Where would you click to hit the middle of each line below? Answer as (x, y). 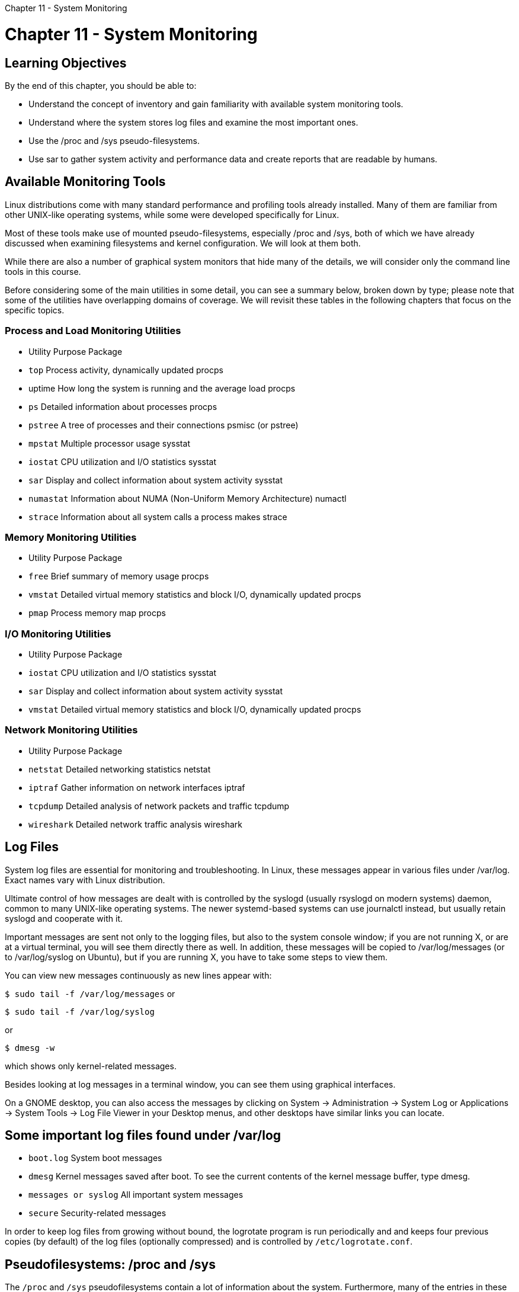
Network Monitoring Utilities (71, 730)
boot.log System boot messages (95, 1158)
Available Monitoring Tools (85, 182)
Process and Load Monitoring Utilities (93, 331)
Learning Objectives (66, 63)
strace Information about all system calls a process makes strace (158, 517)
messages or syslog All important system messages (136, 1195)
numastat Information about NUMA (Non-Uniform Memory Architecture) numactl (188, 498)
